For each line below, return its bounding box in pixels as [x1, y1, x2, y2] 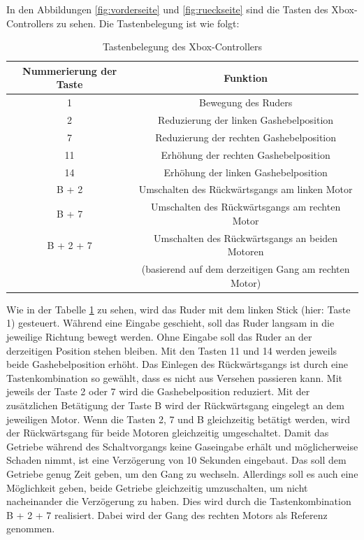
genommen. [6, 521, 55, 536]
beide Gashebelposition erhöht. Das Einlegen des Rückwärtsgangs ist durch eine [6, 357, 349, 371]
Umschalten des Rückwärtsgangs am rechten [151, 199, 341, 214]
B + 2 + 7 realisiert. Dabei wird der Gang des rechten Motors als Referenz [6, 507, 328, 522]
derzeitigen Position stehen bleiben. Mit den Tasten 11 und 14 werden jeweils [6, 343, 337, 357]
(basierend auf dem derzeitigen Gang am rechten [141, 262, 350, 276]
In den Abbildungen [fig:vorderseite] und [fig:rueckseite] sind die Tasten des [6, 2, 328, 16]
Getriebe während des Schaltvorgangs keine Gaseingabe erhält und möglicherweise [6, 439, 358, 453]
